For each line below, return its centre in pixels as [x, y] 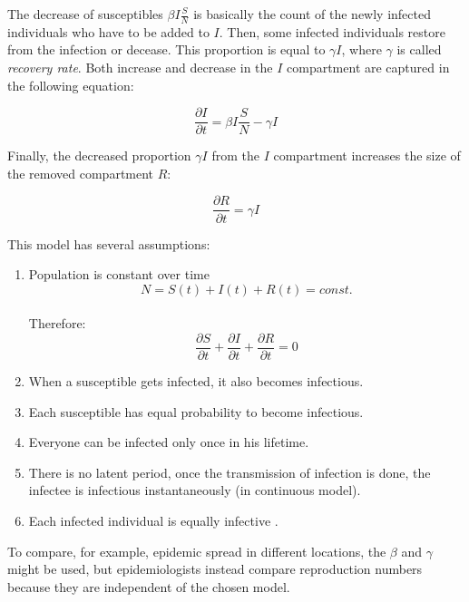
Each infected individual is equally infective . [153, 520]
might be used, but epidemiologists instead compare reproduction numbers [215, 569]
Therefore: [57, 323]
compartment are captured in [368, 68]
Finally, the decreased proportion [99, 155]
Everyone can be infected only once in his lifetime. [169, 442]
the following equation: [71, 85]
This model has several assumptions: [109, 243]
